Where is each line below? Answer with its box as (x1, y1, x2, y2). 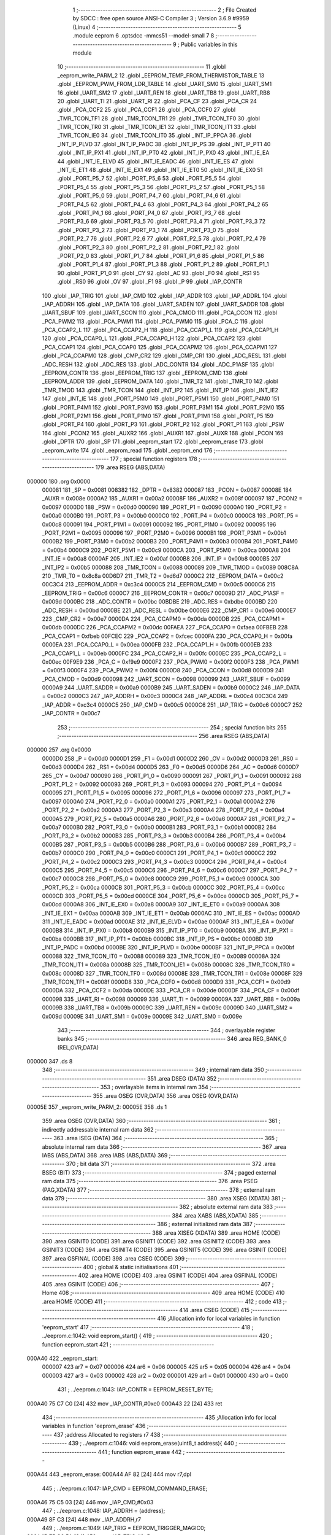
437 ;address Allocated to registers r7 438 (53, 1431, 161, 1438)
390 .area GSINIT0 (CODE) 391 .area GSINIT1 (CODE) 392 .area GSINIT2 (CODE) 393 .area (42, 1237, 271, 1245)
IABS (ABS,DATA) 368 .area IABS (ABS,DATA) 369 (42, 1152, 168, 1159)
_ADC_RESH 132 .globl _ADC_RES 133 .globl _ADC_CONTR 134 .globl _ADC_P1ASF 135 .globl (42, 360, 274, 368)
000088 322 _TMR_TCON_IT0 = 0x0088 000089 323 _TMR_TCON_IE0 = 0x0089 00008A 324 (42, 952, 281, 960)
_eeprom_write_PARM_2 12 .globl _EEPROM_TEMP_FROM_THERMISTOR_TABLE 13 (57, 71, 265, 79)
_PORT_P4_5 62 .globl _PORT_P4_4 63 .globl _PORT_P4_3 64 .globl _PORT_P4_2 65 (57, 200, 269, 208)
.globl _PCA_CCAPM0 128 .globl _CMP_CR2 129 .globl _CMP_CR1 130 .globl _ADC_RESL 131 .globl (42, 352, 286, 359)
